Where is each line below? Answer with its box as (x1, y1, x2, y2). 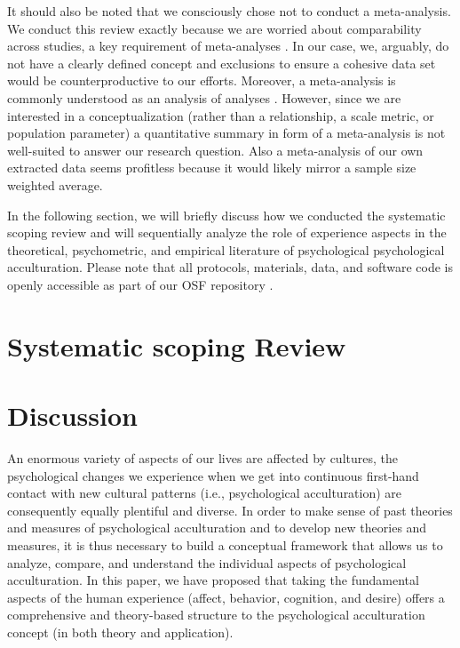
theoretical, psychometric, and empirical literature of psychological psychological (7, 240, 445, 259)
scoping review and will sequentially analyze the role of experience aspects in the (7, 223, 447, 242)
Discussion (7, 397, 138, 434)
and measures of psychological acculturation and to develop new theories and (7, 518, 427, 537)
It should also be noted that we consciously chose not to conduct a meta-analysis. (7, 2, 451, 20)
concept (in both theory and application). (7, 622, 234, 641)
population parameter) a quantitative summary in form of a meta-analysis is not (7, 124, 446, 142)
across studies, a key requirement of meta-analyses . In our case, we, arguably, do (7, 36, 449, 55)
